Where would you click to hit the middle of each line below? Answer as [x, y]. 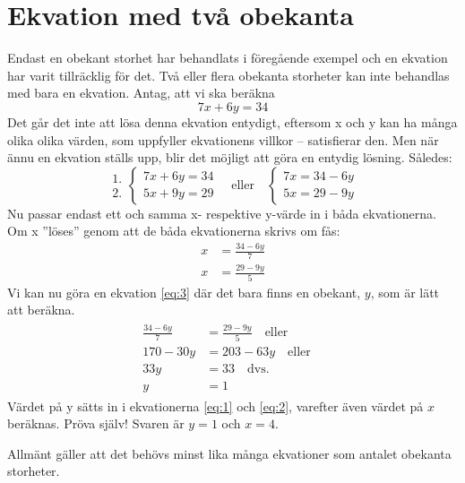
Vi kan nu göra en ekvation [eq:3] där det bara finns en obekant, [184, 292]
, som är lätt [405, 292]
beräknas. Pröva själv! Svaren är [96, 423]
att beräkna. [41, 310]
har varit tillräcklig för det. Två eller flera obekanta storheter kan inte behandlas [228, 75]
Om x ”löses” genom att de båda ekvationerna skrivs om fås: [174, 231]
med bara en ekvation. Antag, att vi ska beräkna [141, 93]
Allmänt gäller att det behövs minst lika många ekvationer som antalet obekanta [229, 453]
